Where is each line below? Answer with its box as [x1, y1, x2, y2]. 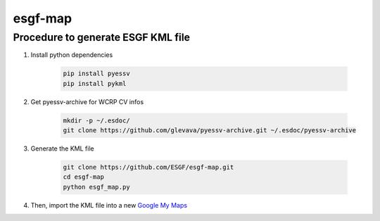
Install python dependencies [30, 51, 113, 59]
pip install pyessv [63, 70, 130, 77]
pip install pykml [63, 80, 127, 87]
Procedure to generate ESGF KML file [13, 31, 190, 44]
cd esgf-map [63, 173, 105, 181]
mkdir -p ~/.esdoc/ [63, 116, 130, 125]
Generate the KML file [30, 144, 94, 153]
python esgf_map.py [63, 183, 130, 191]
